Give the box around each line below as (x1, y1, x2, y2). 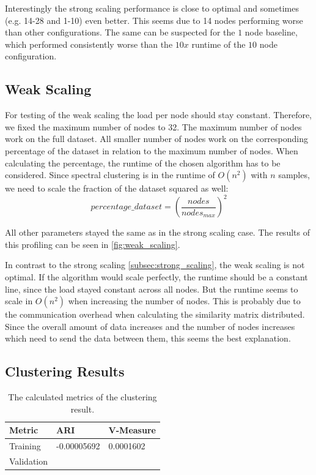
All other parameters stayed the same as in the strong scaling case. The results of (5, 226, 310, 239)
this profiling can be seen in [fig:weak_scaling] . (5, 238, 180, 250)
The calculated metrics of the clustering (8, 391, 157, 403)
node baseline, (244, 26, 298, 39)
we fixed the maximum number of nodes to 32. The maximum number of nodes (5, 120, 302, 133)
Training (9, 439, 41, 452)
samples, (278, 168, 310, 181)
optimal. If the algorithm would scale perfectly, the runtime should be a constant (5, 271, 308, 283)
